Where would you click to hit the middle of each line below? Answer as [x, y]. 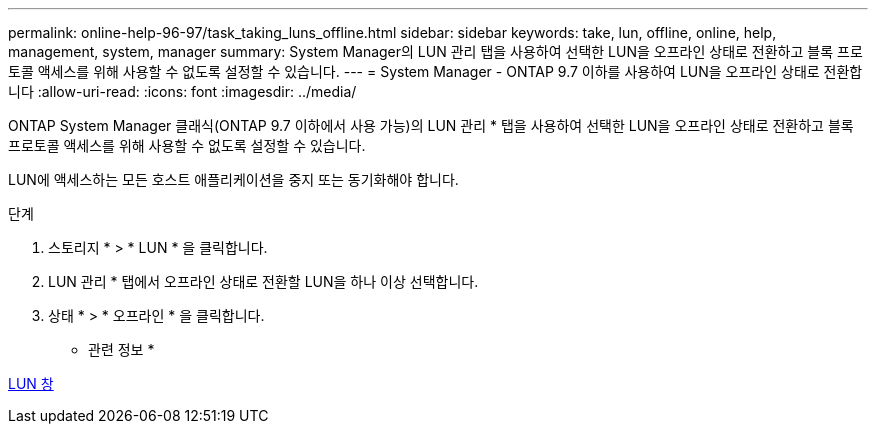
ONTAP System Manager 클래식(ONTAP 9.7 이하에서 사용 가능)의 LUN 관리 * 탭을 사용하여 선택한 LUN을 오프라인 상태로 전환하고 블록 [431, 125]
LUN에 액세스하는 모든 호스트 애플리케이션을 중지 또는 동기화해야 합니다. [233, 179]
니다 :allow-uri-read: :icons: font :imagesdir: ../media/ [182, 91]
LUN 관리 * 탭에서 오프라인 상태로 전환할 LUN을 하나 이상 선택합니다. [263, 281]
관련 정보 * [121, 349]
